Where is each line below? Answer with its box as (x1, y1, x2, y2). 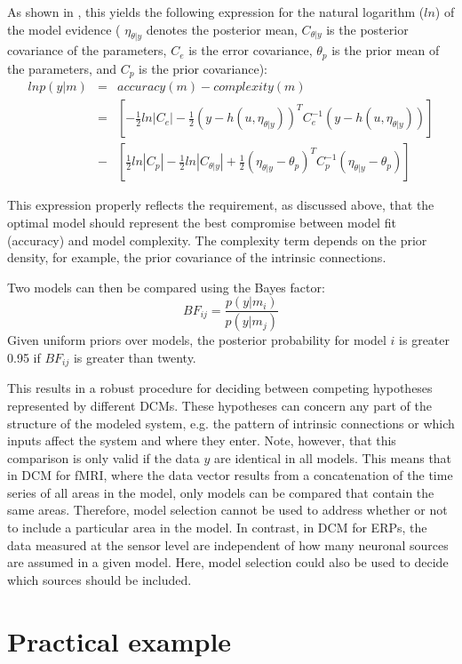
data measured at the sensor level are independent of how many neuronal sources (7, 535, 449, 554)
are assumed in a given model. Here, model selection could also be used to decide (7, 553, 449, 572)
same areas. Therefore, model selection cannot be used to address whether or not (7, 500, 448, 519)
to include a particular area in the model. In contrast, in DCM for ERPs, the (7, 518, 427, 537)
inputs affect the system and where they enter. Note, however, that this (7, 431, 396, 450)
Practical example (7, 622, 232, 659)
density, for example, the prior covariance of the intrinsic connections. (7, 248, 386, 267)
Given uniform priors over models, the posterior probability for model (7, 331, 386, 349)
